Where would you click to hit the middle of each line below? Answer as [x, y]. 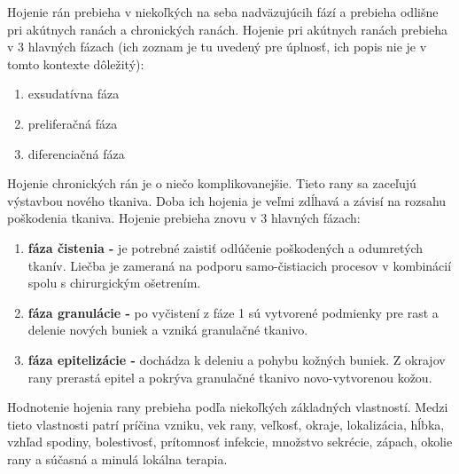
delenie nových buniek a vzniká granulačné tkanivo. [168, 330]
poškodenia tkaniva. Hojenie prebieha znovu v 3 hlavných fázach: [184, 218]
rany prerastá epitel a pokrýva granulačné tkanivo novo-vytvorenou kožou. [230, 377]
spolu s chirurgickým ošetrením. [114, 283]
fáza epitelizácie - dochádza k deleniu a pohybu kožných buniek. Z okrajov [237, 359]
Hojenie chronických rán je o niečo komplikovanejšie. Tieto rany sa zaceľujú [212, 183]
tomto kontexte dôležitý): [76, 63]
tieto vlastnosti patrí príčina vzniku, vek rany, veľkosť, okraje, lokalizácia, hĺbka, [226, 424]
